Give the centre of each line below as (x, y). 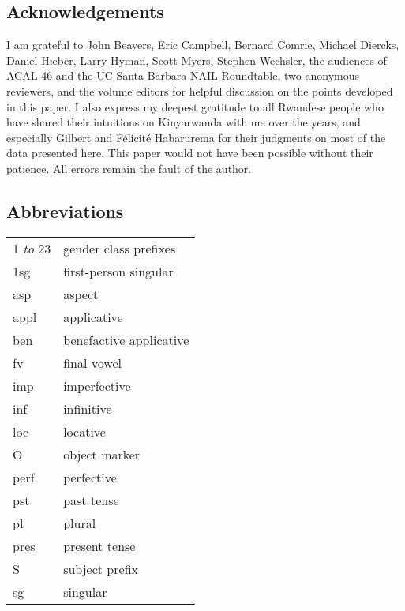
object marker (102, 454)
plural (80, 523)
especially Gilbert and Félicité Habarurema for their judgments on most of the (196, 137)
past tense (91, 500)
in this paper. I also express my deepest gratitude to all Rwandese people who (195, 106)
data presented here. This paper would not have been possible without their (190, 153)
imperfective (97, 385)
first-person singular (118, 271)
